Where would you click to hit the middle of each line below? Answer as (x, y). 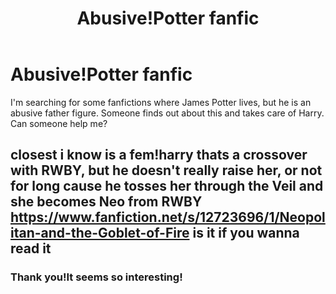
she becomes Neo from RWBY (106, 202)
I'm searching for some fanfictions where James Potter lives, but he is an (161, 102)
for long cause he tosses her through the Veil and (167, 186)
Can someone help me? (59, 123)
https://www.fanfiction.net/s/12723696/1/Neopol (168, 217)
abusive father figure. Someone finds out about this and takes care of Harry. (167, 113)
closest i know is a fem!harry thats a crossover (159, 155)
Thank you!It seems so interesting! (96, 277)
